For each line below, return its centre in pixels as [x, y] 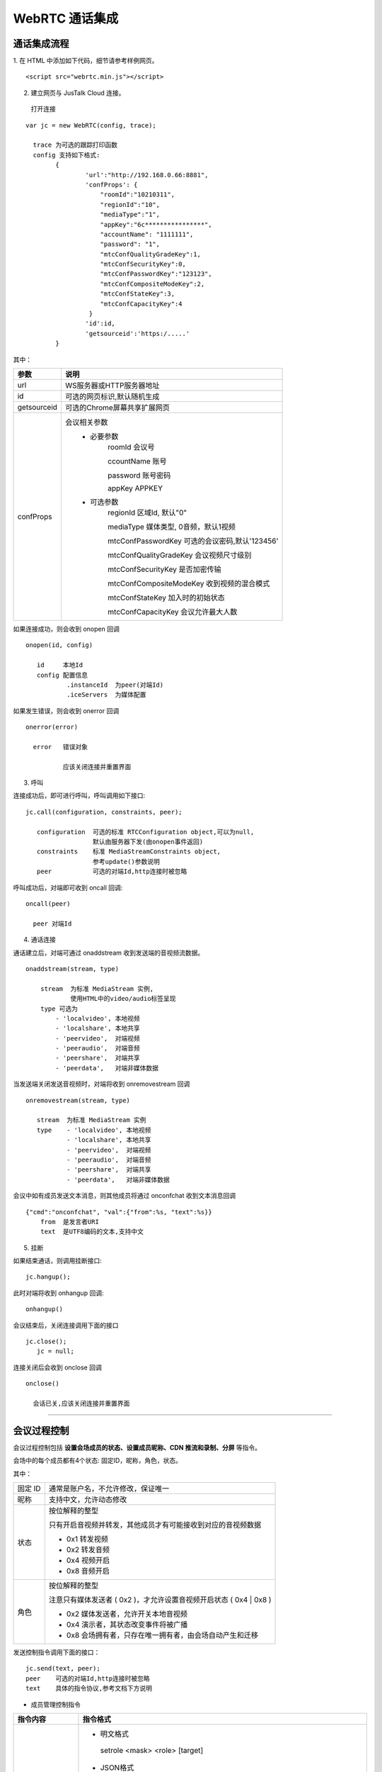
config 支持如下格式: [66, 155]
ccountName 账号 [137, 461]
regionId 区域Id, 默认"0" [147, 512]
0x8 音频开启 [88, 1571]
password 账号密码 [139, 475]
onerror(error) [52, 727]
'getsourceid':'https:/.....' [138, 333]
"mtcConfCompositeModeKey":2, [152, 284]
